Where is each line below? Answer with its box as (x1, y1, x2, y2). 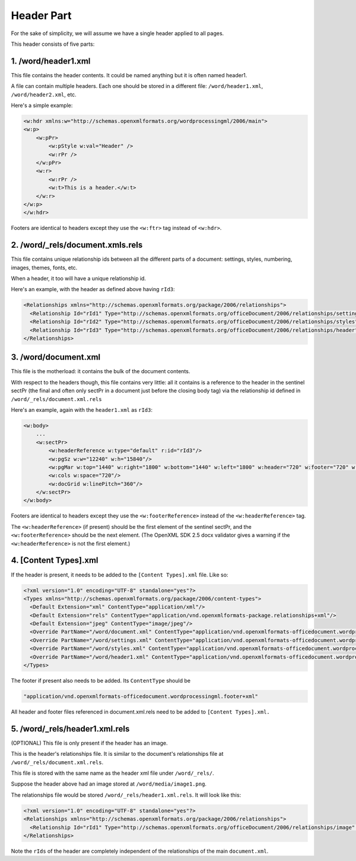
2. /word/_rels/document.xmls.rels (11, 240, 143, 250)
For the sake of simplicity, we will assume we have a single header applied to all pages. (11, 30, 224, 37)
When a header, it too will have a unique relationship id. (11, 275, 147, 282)
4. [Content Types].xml (11, 556, 98, 566)
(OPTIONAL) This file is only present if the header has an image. (11, 739, 168, 746)
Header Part (11, 9, 72, 22)
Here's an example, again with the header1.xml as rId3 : (11, 406, 153, 413)
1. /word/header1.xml (11, 56, 91, 66)
